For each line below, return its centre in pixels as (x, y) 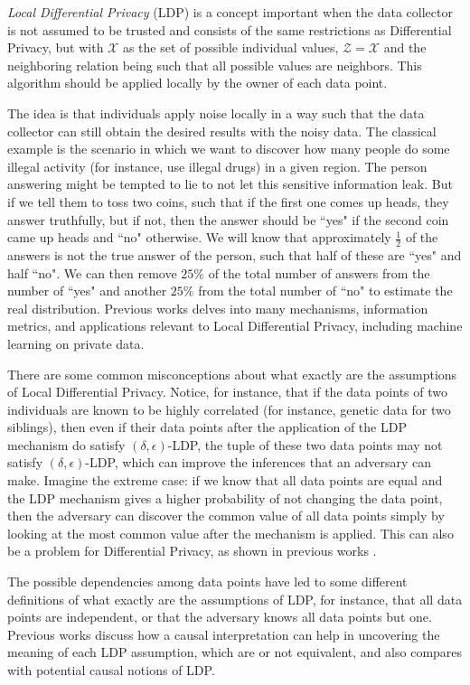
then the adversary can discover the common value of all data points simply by (226, 516)
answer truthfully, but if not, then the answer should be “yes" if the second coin (228, 219)
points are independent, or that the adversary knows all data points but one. (220, 617)
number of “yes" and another (87, 291)
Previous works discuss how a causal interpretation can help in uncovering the (224, 634)
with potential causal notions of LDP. (111, 670)
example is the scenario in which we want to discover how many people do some (229, 149)
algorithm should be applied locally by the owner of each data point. (197, 83)
